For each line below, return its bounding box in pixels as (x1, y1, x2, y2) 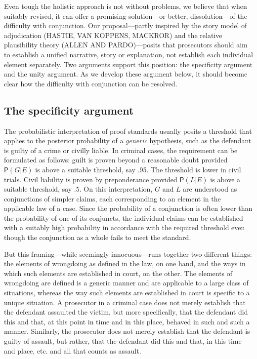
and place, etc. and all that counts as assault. (4, 345, 141, 356)
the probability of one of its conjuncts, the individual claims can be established (4, 212, 243, 223)
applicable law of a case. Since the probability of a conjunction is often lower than (4, 203, 253, 213)
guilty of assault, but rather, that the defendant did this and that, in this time (4, 336, 242, 346)
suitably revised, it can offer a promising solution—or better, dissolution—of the (4, 10, 247, 21)
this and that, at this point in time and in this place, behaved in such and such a (4, 316, 250, 326)
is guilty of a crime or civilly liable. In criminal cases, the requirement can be (4, 145, 238, 155)
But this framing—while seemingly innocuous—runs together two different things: (4, 248, 252, 259)
